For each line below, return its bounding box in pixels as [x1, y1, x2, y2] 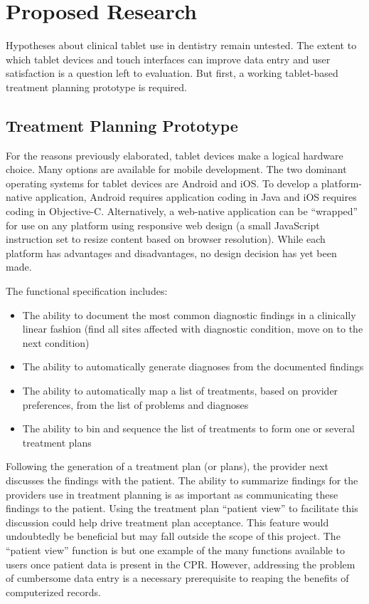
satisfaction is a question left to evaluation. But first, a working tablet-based [6, 66, 338, 80]
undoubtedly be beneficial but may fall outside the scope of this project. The [6, 528, 341, 543]
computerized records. [6, 584, 101, 599]
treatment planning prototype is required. [6, 79, 187, 94]
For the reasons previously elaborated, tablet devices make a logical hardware [6, 147, 343, 162]
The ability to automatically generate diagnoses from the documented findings [22, 359, 364, 374]
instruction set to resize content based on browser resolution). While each [6, 231, 326, 246]
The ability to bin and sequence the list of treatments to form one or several [22, 421, 355, 436]
